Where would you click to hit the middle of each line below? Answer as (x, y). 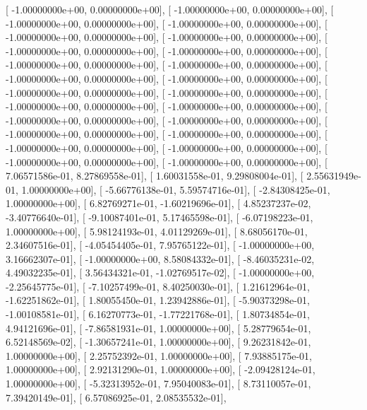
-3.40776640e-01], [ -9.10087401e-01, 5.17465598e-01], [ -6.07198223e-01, (160, 217)
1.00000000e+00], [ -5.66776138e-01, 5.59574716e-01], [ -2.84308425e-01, (176, 189)
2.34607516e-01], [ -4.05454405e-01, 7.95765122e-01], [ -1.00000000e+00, (160, 245)
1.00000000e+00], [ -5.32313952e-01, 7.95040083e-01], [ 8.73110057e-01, (158, 383)
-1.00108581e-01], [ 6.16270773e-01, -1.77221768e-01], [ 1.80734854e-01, (158, 314)
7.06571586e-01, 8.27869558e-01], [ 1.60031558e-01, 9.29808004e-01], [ (155, 176)
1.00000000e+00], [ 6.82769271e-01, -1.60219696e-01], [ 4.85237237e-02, (158, 203)
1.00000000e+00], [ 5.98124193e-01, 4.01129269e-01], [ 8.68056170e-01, (157, 231)
